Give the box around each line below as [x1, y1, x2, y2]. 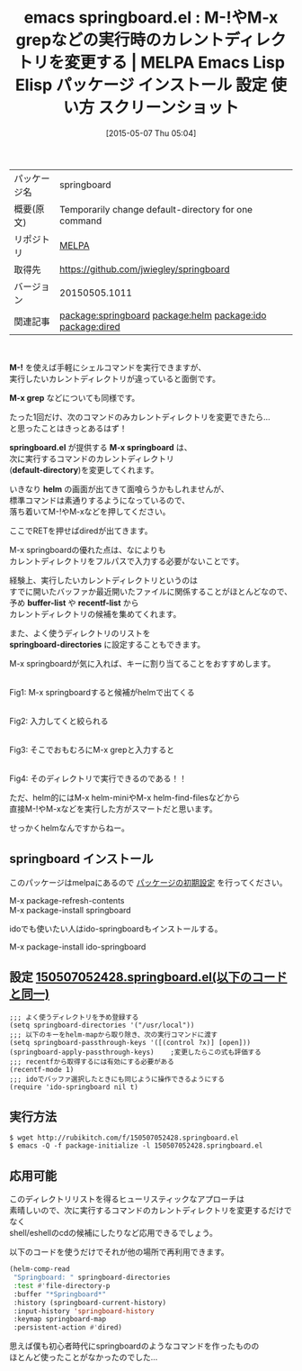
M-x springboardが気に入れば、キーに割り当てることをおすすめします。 [9, 658, 276, 668]
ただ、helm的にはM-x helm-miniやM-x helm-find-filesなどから [9, 792, 241, 803]
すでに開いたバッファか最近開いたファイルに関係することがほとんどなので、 [9, 586, 292, 596]
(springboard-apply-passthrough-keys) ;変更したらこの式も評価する [9, 1048, 262, 1057]
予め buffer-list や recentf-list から [9, 597, 139, 608]
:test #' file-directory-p [13, 1281, 111, 1290]
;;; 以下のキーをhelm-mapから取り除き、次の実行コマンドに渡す [9, 1030, 218, 1040]
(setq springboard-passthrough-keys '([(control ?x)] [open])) [9, 1038, 252, 1047]
